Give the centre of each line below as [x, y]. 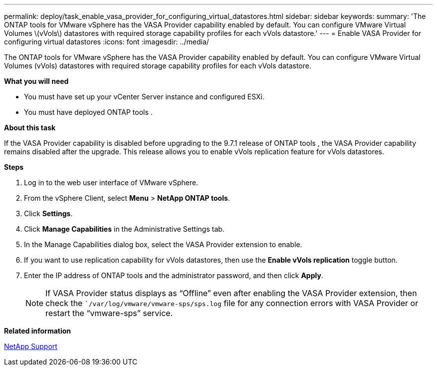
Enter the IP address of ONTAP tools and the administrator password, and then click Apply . [174, 275]
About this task [30, 128]
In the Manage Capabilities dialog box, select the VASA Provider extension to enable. [163, 244]
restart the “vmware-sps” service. [109, 313]
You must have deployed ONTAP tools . [88, 112]
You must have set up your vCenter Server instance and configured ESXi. [144, 97]
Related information [38, 331]
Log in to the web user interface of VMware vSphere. [111, 183]
